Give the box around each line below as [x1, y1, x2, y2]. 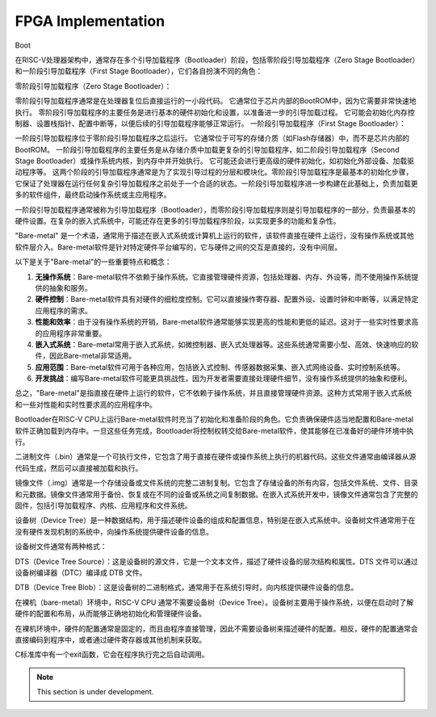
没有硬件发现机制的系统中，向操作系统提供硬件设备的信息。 [15, 526, 213, 536]
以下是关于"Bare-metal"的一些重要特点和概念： [15, 257, 173, 266]
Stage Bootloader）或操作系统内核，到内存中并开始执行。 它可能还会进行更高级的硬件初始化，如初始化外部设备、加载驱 [15, 156, 415, 166]
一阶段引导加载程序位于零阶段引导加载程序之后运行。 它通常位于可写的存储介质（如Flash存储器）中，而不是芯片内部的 [15, 133, 410, 143]
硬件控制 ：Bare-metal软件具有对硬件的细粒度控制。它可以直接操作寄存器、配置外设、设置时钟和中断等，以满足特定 [35, 295, 419, 304]
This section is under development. [36, 687, 154, 697]
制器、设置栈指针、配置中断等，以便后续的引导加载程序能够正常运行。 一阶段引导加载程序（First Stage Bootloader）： [15, 118, 407, 128]
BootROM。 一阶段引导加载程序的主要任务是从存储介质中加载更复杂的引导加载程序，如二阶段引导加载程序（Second [15, 145, 400, 154]
